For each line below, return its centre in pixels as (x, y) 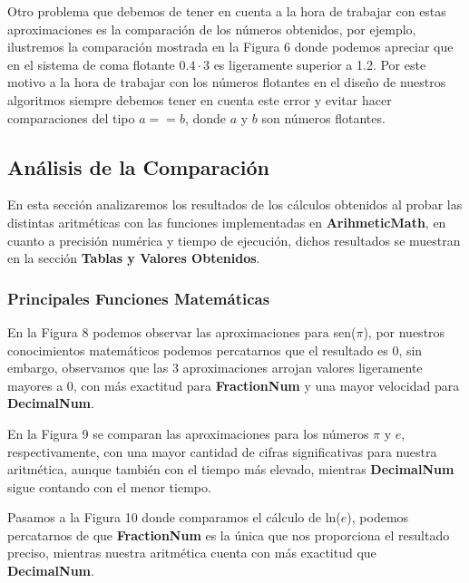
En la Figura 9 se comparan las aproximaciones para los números (188, 433)
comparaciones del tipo (71, 117)
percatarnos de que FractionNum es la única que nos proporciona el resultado (229, 534)
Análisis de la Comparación (139, 166)
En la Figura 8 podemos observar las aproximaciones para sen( (182, 331)
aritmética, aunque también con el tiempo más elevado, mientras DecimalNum (231, 469)
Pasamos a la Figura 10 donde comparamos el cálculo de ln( (174, 517)
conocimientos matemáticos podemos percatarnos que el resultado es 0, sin (215, 350)
